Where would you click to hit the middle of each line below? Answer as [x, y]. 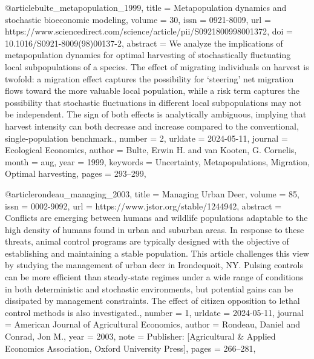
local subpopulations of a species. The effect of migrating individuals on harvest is [157, 66]
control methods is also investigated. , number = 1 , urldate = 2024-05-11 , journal [155, 312]
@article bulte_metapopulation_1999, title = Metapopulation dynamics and [146, 7]
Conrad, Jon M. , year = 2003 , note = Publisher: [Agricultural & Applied [140, 336]
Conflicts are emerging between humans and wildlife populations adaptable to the [156, 218]
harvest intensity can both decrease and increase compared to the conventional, [152, 126]
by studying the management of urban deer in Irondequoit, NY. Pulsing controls [154, 265]
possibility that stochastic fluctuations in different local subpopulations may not [153, 102]
